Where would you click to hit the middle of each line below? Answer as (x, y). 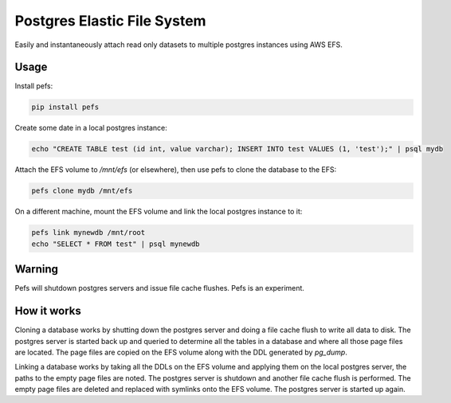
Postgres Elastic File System (110, 21)
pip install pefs (65, 107)
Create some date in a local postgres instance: (91, 128)
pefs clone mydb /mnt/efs (82, 191)
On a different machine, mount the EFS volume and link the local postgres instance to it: (159, 212)
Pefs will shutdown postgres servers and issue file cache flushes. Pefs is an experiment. (159, 288)
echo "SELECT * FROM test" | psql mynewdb (116, 244)
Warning (37, 270)
